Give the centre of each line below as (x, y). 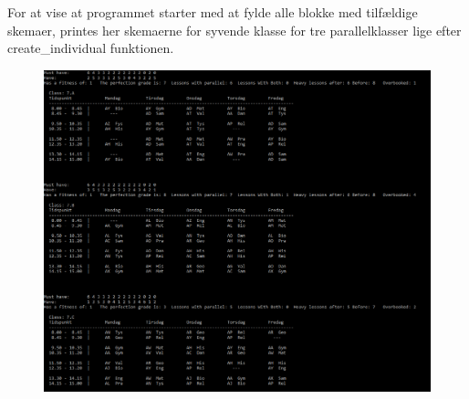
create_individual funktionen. (91, 48)
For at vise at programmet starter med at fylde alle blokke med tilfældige (213, 12)
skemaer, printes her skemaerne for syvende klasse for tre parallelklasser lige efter (234, 30)
